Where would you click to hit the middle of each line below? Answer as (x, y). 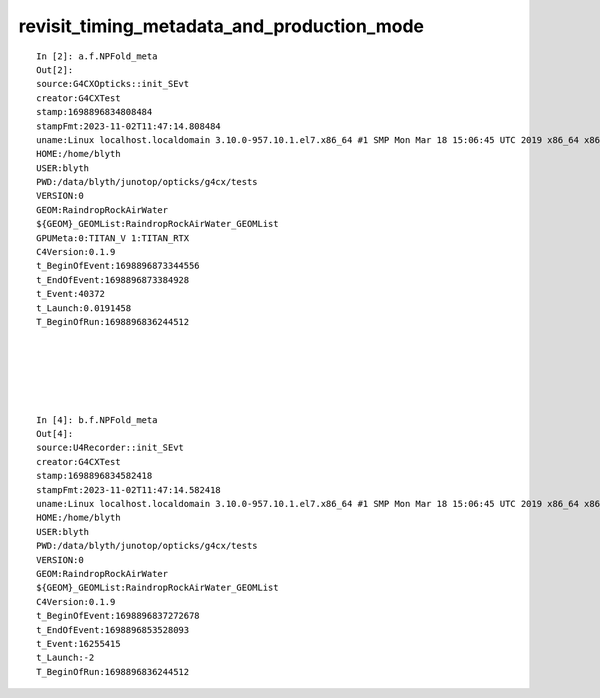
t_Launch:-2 (65, 658)
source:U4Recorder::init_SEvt (110, 448)
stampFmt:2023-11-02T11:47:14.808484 (129, 126)
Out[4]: (55, 434)
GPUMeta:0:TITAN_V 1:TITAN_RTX (113, 238)
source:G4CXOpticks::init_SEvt (113, 84)
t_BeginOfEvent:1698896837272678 (118, 616)
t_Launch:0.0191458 (84, 308)
